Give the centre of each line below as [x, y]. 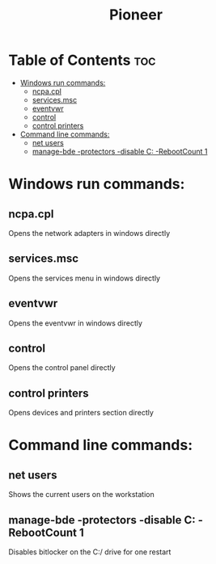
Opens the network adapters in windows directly [89, 233]
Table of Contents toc [82, 60]
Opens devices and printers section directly [81, 413]
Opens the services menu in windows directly [84, 278]
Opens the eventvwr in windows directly [76, 323]
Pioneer [136, 15]
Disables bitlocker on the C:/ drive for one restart [90, 552]
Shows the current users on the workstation [82, 495]
